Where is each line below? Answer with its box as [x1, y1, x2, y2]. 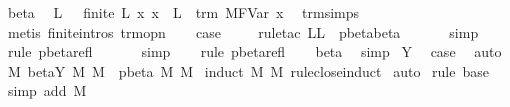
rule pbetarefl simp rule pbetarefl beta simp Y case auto [7, 41, 502, 62]
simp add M [7, 80, 87, 101]
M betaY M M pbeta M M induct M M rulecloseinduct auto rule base [7, 60, 489, 81]
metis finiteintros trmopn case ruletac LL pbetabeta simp [7, 21, 479, 42]
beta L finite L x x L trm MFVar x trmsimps [7, 2, 360, 22]
